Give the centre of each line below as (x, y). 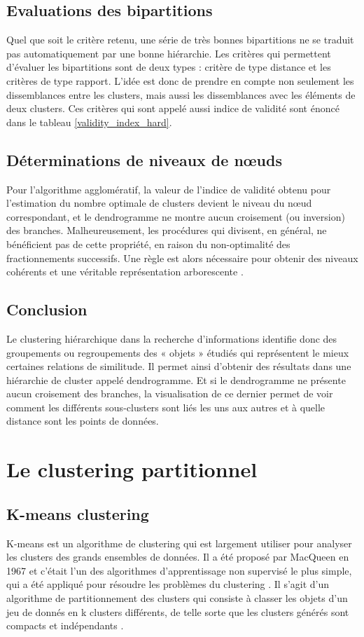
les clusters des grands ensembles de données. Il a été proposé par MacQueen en (178, 557)
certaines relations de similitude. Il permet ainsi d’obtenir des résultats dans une (179, 366)
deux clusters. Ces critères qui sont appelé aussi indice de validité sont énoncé (173, 108)
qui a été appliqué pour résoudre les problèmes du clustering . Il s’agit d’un (168, 584)
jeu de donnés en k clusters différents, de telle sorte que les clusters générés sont (178, 611)
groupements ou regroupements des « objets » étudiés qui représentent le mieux (178, 352)
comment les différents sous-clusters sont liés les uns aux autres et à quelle (166, 407)
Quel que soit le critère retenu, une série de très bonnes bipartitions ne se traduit (180, 40)
